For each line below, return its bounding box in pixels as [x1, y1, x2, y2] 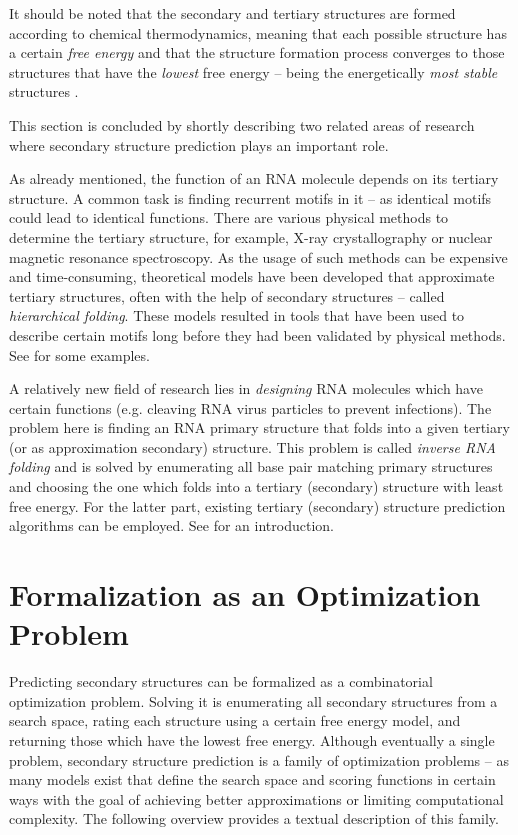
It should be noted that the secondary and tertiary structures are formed [9, 3, 456, 23]
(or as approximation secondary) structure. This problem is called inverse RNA [9, 436, 496, 457]
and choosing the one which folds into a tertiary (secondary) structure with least [9, 476, 504, 497]
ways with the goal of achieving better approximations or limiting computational [9, 788, 504, 809]
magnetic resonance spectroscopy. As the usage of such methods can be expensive [9, 246, 508, 267]
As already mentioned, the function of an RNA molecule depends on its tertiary [9, 168, 499, 189]
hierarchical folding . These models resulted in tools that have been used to [9, 305, 465, 326]
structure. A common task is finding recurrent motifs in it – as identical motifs [9, 187, 492, 208]
